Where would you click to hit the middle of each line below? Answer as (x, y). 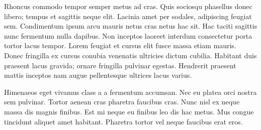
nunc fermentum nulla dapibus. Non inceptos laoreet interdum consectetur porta (128, 35)
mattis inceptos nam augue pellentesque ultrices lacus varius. (98, 75)
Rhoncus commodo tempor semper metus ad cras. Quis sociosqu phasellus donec (128, 6)
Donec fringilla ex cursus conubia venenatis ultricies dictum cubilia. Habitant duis (130, 55)
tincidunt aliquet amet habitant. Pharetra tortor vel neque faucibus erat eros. (123, 121)
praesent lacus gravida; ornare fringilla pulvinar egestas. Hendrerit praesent (120, 65)
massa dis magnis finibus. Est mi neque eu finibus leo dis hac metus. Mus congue (129, 111)
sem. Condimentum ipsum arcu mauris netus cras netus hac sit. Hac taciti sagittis (131, 26)
